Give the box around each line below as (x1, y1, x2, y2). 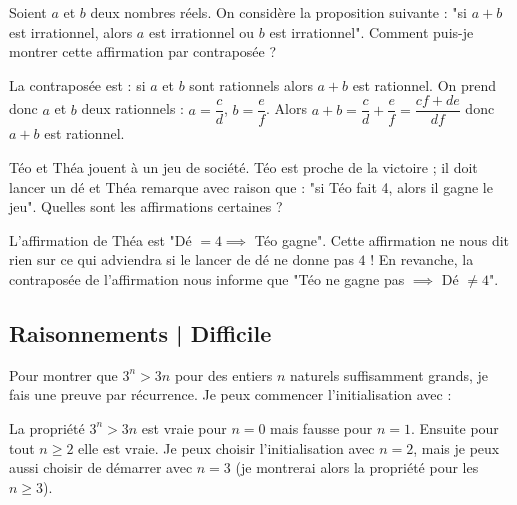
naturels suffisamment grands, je (290, 364, 488, 385)
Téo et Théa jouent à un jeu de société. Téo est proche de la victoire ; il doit (9, 157, 478, 178)
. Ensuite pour (411, 417, 499, 438)
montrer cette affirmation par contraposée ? (9, 41, 277, 62)
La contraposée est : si (9, 74, 146, 95)
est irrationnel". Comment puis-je (269, 21, 474, 42)
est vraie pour (141, 417, 227, 438)
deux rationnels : (81, 98, 184, 119)
